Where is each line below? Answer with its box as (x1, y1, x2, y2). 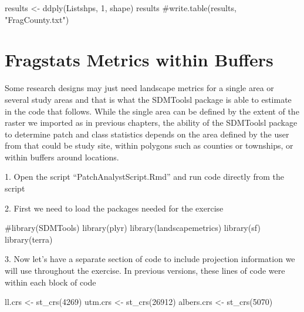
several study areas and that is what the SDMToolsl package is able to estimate (5, 93, 292, 105)
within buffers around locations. (5, 150, 119, 163)
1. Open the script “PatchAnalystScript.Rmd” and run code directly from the (5, 170, 284, 183)
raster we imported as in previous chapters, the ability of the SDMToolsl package (5, 116, 298, 129)
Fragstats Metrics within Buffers (5, 48, 273, 72)
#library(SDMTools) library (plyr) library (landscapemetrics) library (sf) (5, 222, 261, 234)
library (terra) (5, 233, 53, 245)
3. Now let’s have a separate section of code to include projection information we (5, 253, 295, 265)
